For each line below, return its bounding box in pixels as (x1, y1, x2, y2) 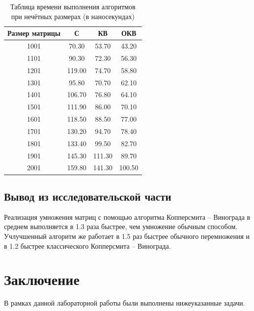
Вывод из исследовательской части (4, 188, 171, 204)
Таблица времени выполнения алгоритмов (10, 1, 136, 11)
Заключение (4, 269, 80, 289)
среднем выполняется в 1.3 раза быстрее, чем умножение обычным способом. (4, 221, 238, 232)
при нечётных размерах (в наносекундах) (11, 11, 135, 21)
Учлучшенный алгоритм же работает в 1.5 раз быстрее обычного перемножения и (4, 231, 250, 241)
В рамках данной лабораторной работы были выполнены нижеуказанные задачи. (4, 298, 245, 308)
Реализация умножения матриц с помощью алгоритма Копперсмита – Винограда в (4, 211, 251, 222)
